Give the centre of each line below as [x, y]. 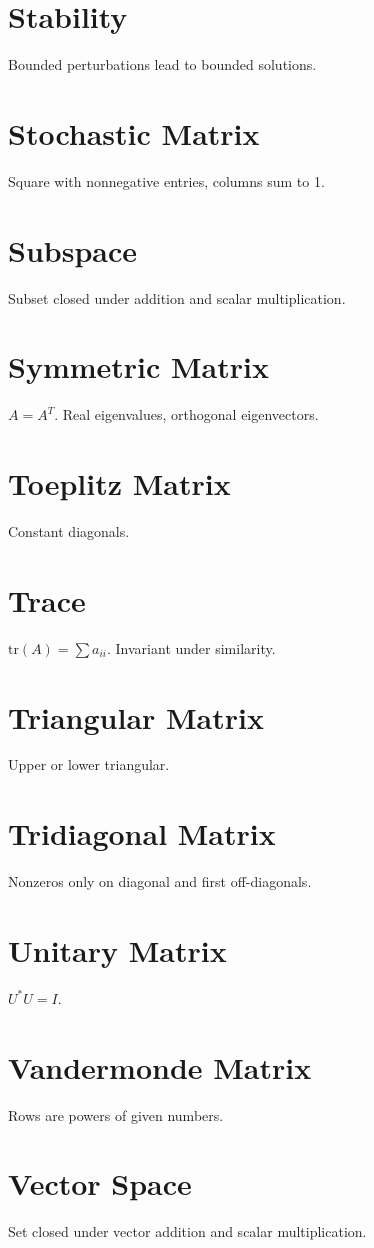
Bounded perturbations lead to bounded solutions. [162, 64]
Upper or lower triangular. [89, 764]
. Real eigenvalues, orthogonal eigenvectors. [186, 414]
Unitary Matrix [117, 949]
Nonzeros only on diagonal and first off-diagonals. [160, 881]
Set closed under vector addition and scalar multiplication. [187, 1231]
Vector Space [100, 1183]
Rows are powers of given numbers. [116, 1114]
